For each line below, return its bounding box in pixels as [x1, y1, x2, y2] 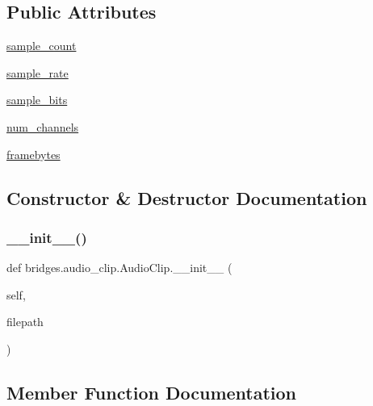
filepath [6, 313, 44, 330]
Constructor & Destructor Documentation [6, 185, 367, 210]
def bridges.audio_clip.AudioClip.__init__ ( [6, 259, 233, 276]
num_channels [6, 118, 79, 135]
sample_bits [6, 91, 68, 108]
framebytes [6, 145, 61, 162]
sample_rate [6, 64, 69, 81]
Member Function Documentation [6, 379, 297, 404]
